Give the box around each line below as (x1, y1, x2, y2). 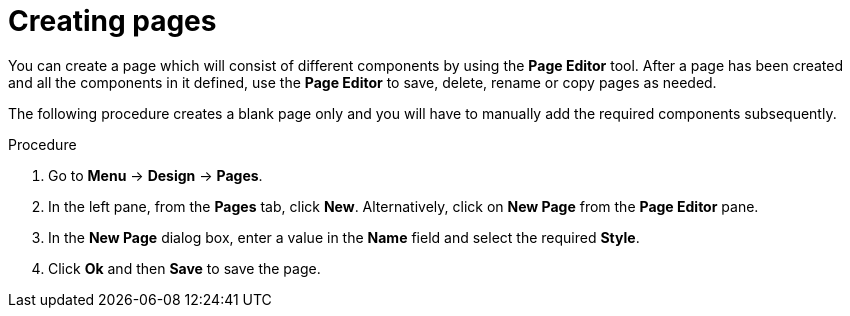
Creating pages (8, 4, 217, 38)
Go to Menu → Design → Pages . (48, 166, 263, 184)
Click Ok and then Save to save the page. (48, 259, 321, 277)
